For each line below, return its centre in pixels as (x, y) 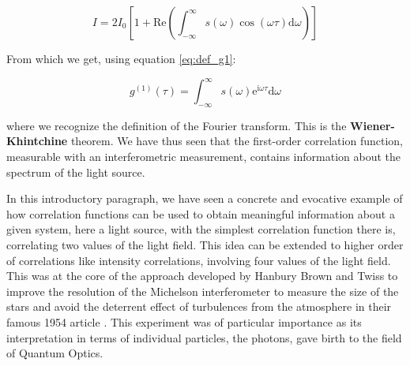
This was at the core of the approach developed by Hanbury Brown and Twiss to (202, 276)
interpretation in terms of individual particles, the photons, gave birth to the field (204, 337)
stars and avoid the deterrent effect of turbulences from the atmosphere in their (199, 306)
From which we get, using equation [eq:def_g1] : (121, 58)
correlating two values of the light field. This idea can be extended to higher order (205, 245)
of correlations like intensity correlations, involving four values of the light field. (199, 260)
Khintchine (37, 141)
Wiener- (372, 125)
